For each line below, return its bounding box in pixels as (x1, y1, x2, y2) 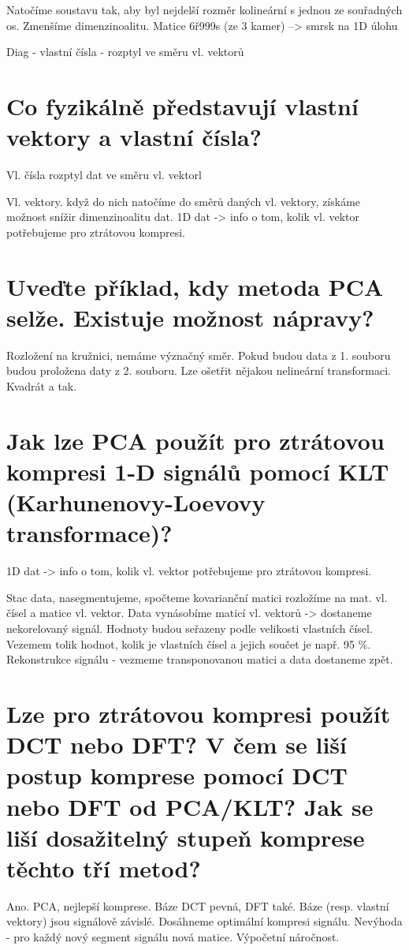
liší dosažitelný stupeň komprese (6, 821, 365, 853)
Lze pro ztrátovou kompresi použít (6, 698, 391, 729)
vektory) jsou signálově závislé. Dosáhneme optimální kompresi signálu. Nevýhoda (6, 913, 403, 929)
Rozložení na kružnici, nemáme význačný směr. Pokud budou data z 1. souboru (6, 346, 391, 363)
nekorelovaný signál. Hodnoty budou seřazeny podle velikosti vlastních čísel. (6, 620, 373, 637)
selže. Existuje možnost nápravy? (6, 301, 374, 333)
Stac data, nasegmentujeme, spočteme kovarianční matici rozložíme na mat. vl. (6, 589, 388, 605)
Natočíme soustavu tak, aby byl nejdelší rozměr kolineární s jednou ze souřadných (6, 2, 403, 17)
